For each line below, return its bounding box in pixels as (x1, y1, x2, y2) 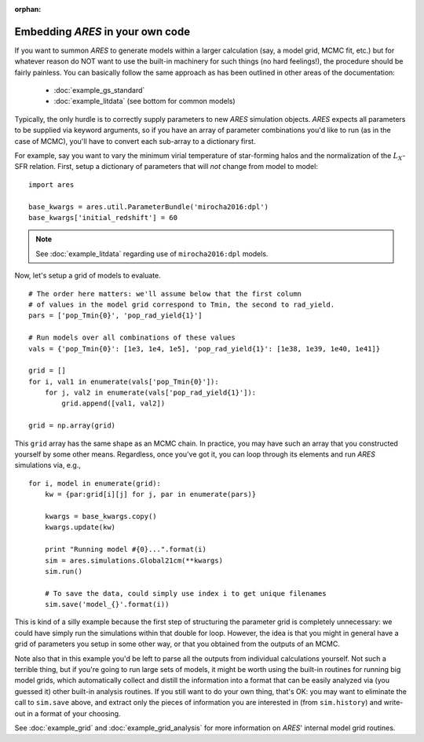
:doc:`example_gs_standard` (53, 86, 145, 95)
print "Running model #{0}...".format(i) (44, 545, 207, 554)
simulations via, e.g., (14, 461, 82, 470)
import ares (28, 180, 75, 189)
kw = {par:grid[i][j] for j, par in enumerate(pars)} (44, 490, 257, 499)
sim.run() (44, 567, 82, 575)
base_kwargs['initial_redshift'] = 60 (28, 213, 178, 222)
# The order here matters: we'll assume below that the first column (28, 289, 302, 298)
